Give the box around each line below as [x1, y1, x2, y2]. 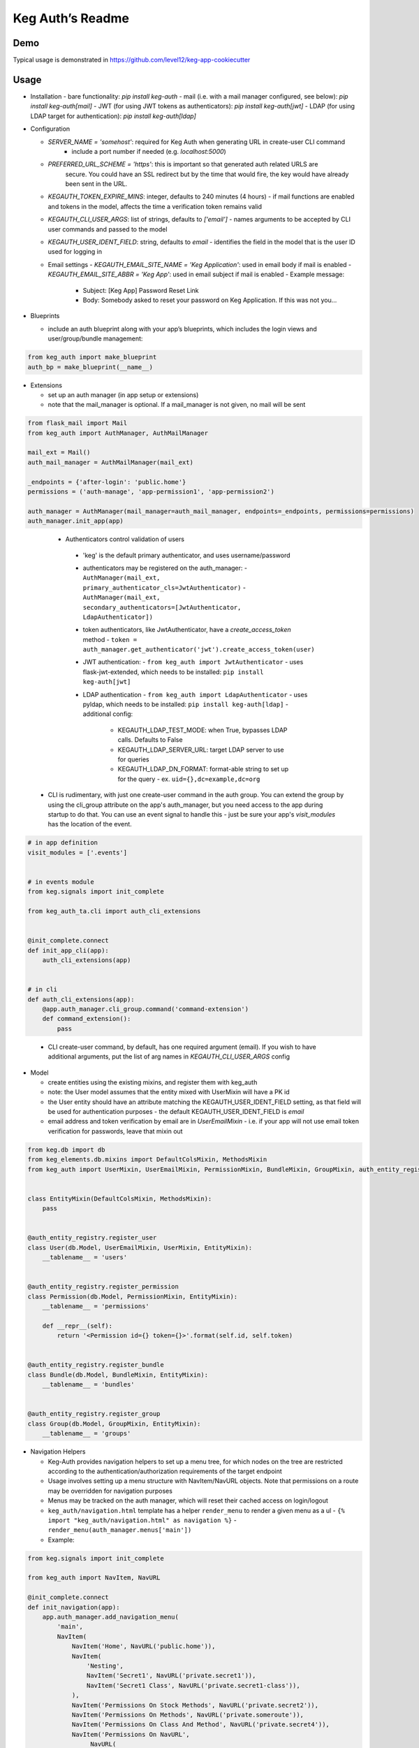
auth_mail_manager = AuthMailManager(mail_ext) [27, 458, 193, 466]
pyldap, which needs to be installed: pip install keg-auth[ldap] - [82, 700, 289, 709]
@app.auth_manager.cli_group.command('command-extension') [42, 1005, 249, 1013]
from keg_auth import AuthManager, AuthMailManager [27, 429, 209, 437]
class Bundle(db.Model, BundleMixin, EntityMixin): [27, 1370, 209, 1379]
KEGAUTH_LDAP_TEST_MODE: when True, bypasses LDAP [117, 726, 288, 734]
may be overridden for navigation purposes [47, 1486, 172, 1495]
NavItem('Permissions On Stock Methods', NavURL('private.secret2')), [71, 1701, 319, 1709]
